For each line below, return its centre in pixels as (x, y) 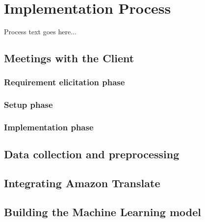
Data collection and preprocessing (92, 154)
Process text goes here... (40, 32)
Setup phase (28, 105)
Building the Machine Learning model (102, 211)
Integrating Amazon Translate (82, 183)
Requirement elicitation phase (64, 82)
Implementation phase (49, 127)
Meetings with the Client (69, 58)
